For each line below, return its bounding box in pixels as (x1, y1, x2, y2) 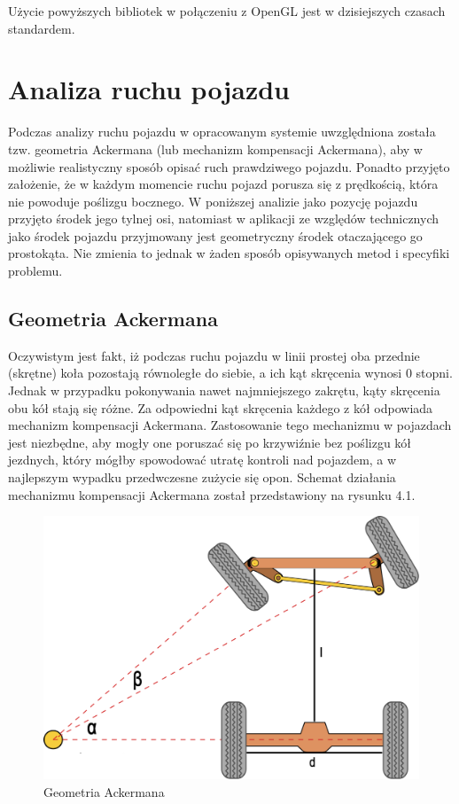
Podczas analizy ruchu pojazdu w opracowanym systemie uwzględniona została (8, 122, 436, 141)
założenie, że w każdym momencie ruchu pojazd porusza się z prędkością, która (8, 175, 439, 193)
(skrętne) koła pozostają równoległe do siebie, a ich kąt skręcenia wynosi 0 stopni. (8, 363, 453, 382)
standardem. (8, 19, 75, 37)
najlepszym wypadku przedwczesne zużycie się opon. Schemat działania (8, 468, 396, 487)
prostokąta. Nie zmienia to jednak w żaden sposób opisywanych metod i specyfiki (8, 244, 450, 262)
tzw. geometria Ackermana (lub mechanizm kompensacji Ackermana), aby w (8, 139, 423, 158)
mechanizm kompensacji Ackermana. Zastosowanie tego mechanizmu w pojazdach (8, 416, 452, 434)
